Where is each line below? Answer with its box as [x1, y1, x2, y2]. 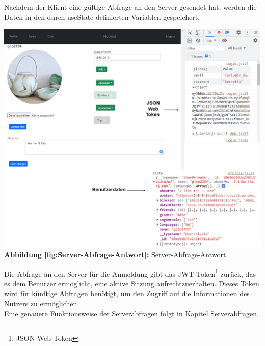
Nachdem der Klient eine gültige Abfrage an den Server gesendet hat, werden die [4, 2, 257, 12]
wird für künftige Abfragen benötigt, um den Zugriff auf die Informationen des [4, 288, 250, 299]
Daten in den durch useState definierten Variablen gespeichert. [4, 11, 200, 22]
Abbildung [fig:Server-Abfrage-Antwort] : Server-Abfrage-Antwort [4, 249, 226, 259]
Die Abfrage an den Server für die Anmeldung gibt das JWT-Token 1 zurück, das [4, 267, 256, 279]
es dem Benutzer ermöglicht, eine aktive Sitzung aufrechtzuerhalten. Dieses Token [4, 278, 259, 288]
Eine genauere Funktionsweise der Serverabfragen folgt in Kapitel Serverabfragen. [4, 308, 259, 318]
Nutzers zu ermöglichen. [4, 298, 79, 309]
